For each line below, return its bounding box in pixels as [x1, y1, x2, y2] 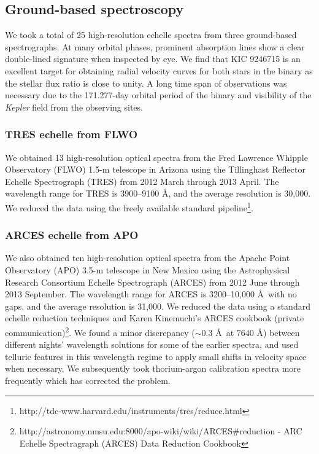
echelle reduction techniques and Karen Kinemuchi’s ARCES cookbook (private [5, 311, 304, 324]
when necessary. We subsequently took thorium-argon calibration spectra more [5, 362, 301, 375]
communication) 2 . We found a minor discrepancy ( [5, 324, 195, 339]
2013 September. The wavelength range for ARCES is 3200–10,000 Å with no [5, 288, 297, 300]
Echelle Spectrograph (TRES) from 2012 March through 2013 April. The [5, 174, 279, 187]
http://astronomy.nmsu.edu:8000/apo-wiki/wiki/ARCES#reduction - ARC [19, 425, 302, 437]
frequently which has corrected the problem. [5, 374, 171, 387]
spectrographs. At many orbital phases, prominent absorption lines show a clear [5, 40, 305, 53]
